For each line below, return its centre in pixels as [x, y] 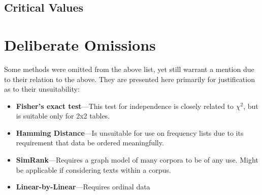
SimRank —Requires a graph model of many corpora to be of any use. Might [137, 160]
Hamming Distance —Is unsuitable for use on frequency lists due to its [130, 132]
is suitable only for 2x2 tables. [63, 116]
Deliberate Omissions [80, 44]
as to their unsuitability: [42, 89]
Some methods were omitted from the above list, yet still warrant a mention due [129, 69]
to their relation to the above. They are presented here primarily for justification [129, 79]
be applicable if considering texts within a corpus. [93, 169]
